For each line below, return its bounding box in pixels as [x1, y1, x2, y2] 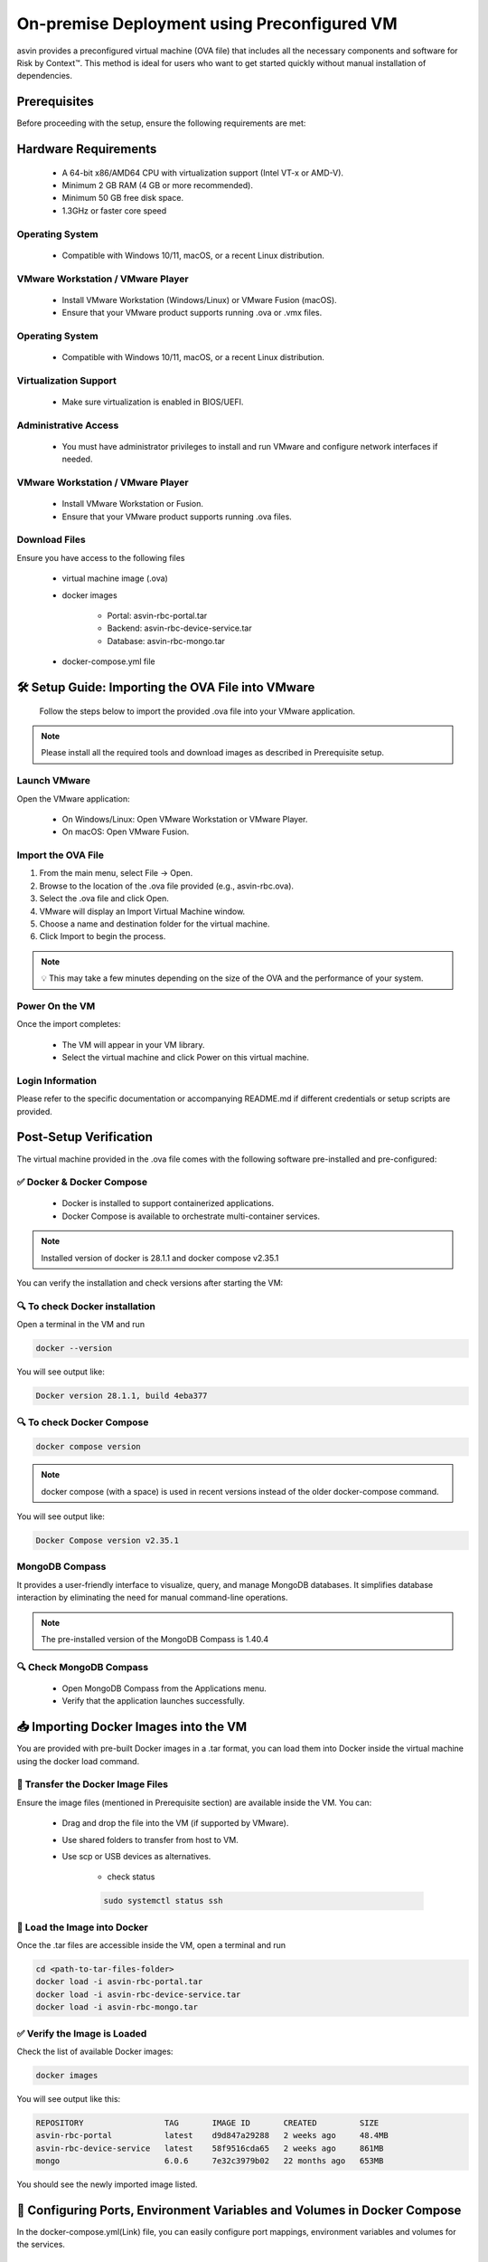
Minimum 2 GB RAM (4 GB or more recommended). [61, 180, 253, 191]
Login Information [16, 1074, 97, 1087]
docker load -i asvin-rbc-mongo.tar [35, 2002, 199, 2012]
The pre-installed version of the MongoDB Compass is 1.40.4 [41, 1633, 269, 1644]
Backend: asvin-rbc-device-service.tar [107, 623, 252, 633]
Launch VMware [16, 775, 90, 787]
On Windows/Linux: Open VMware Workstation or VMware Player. [61, 813, 308, 824]
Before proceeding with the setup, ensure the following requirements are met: [16, 118, 306, 128]
